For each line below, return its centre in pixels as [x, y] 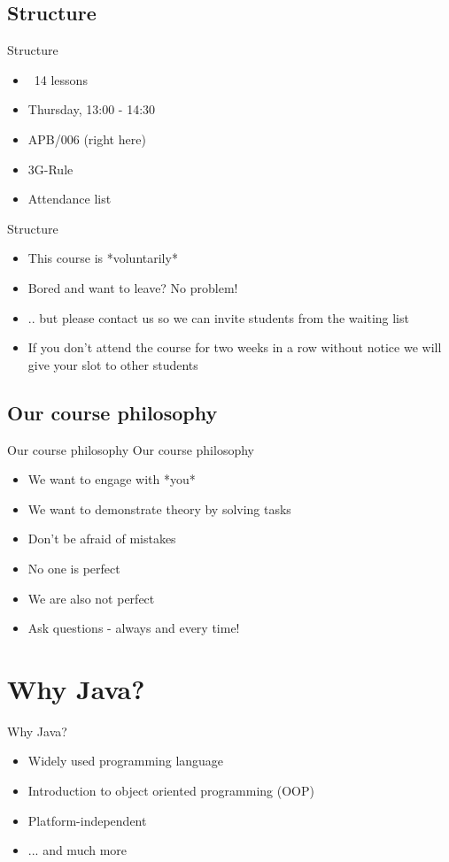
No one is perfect [74, 568]
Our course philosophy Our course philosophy [131, 449]
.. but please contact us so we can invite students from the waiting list [218, 317]
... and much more [77, 850]
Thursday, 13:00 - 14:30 [92, 109]
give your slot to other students [113, 364]
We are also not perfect [91, 598]
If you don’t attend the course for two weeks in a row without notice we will [235, 347]
